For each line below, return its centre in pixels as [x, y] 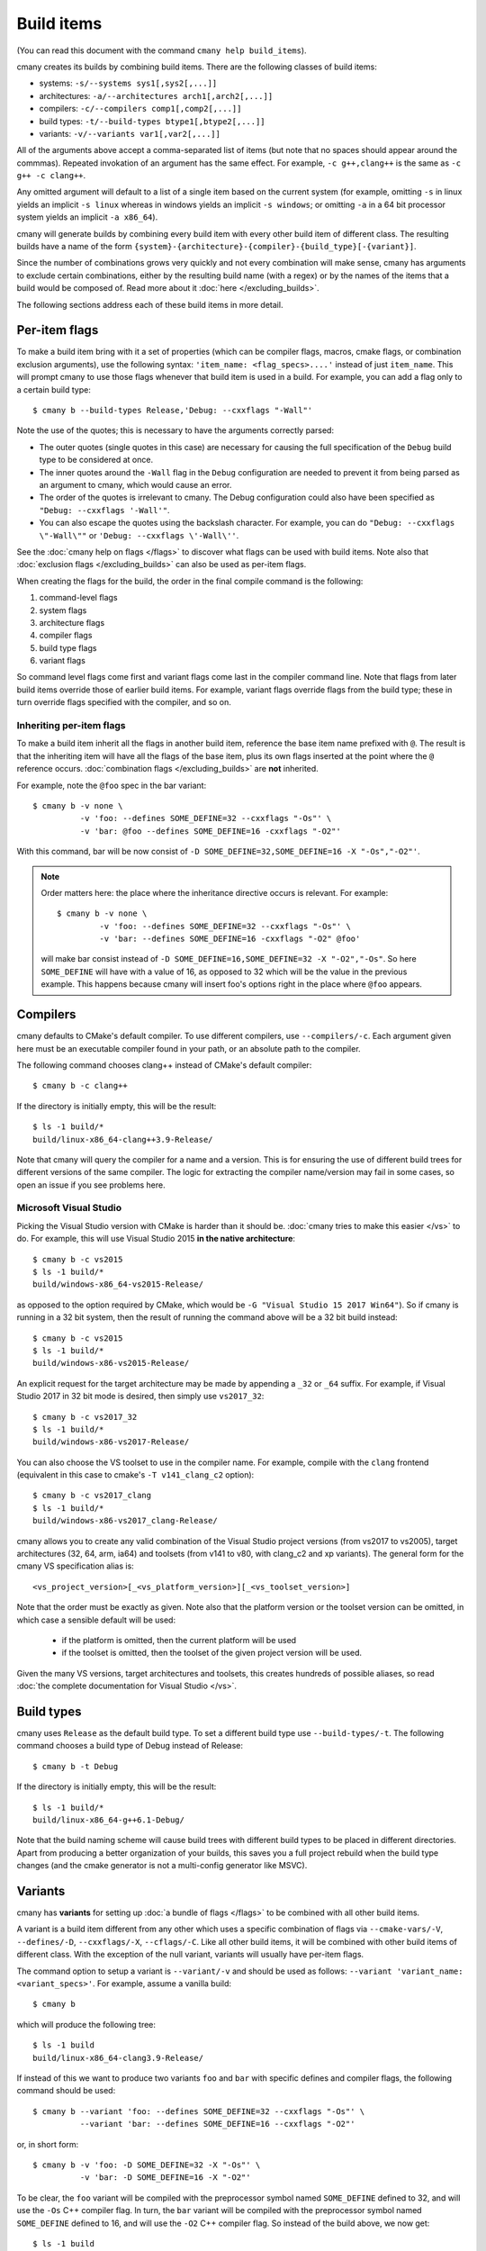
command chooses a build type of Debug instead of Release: [130, 1746]
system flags [63, 610]
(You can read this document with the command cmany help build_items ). [162, 50]
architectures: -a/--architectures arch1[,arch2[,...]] [156, 95]
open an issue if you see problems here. [91, 1185]
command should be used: [66, 2091]
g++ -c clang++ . [51, 176]
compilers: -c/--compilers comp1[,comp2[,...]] [140, 109]
